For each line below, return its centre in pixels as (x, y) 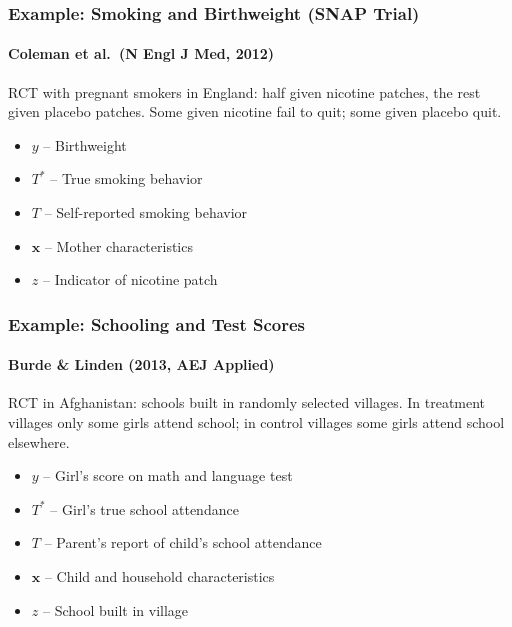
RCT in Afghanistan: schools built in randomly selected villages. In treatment (247, 402)
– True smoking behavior (126, 178)
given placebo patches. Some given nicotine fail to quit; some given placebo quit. (255, 111)
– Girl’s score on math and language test (168, 475)
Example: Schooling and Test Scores (157, 323)
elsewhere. (39, 441)
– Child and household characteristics (159, 576)
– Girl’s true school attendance (144, 508)
